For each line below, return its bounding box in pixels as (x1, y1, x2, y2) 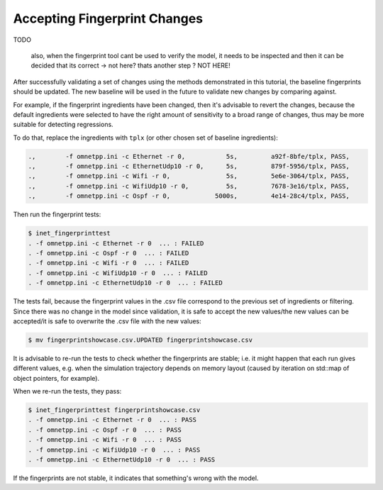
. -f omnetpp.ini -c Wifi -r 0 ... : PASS (28, 436, 182, 444)
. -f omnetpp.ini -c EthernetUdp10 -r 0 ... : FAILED (28, 279, 223, 287)
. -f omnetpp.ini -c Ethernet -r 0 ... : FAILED (28, 239, 204, 247)
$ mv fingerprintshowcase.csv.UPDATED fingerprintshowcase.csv (28, 335, 253, 344)
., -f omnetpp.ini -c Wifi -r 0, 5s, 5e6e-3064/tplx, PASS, (28, 172, 350, 180)
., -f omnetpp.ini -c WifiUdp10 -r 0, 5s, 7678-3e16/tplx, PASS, (28, 182, 350, 190)
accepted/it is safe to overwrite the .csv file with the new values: (13, 316, 201, 325)
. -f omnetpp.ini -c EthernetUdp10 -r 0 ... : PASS (28, 455, 216, 464)
